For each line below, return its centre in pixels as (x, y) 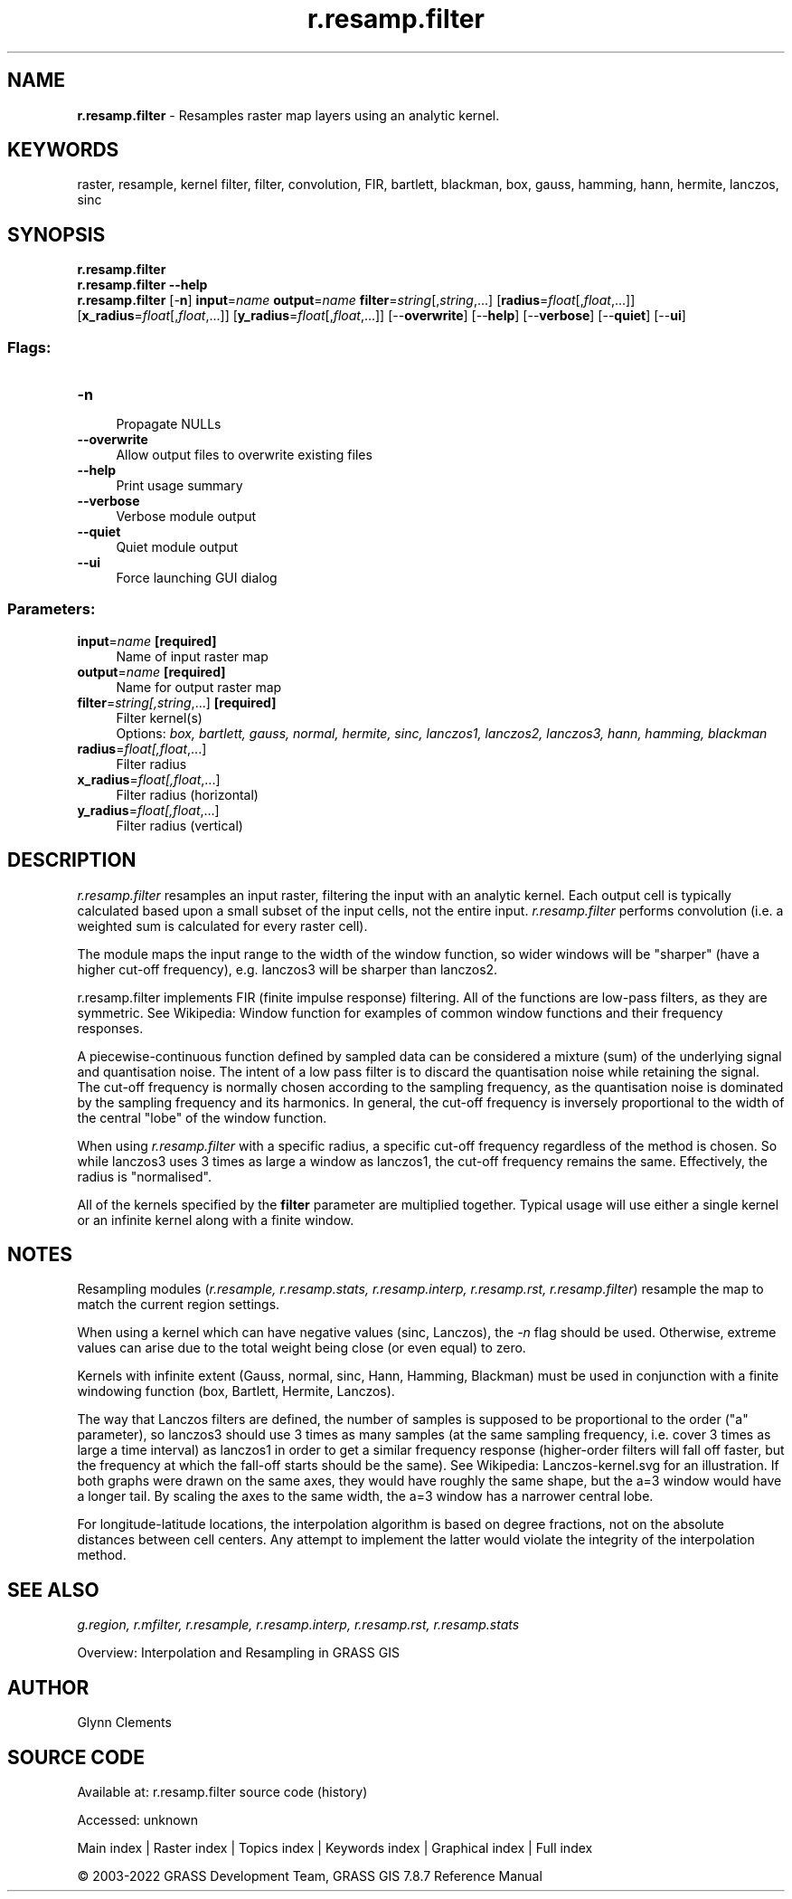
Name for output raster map (199, 687)
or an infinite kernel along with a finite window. (216, 1220)
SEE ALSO (53, 1590)
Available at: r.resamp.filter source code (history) (222, 1792)
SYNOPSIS (57, 234)
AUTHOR (48, 1687)
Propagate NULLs (169, 424)
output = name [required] (151, 671)
